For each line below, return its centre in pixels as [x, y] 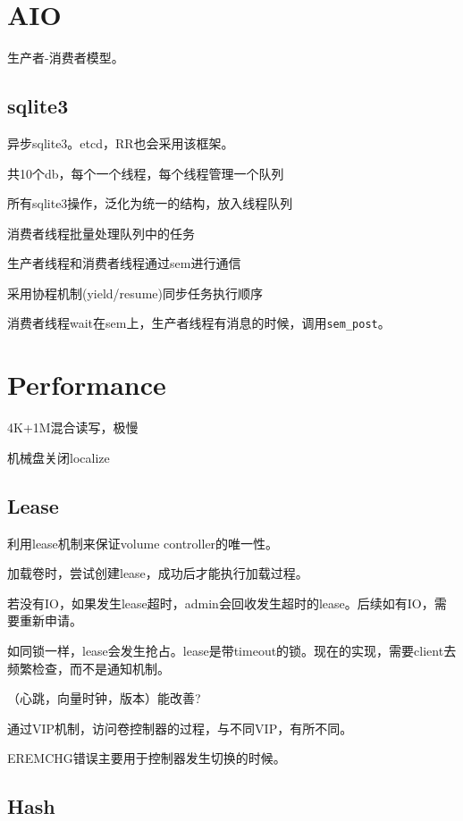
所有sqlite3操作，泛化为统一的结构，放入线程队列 [150, 203]
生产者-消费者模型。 [66, 58]
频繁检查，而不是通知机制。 [88, 668]
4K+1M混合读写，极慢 [73, 427]
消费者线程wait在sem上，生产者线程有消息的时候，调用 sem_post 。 [199, 323]
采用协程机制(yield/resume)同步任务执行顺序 [135, 293]
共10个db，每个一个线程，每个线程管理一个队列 [146, 173]
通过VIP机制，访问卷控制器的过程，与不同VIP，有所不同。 [180, 728]
